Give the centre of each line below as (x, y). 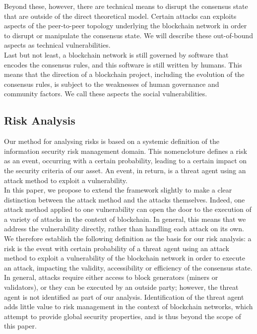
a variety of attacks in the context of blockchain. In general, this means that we (125, 219)
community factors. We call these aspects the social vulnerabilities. (106, 94)
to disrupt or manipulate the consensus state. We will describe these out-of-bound (128, 35)
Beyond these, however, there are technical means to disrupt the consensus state (126, 6)
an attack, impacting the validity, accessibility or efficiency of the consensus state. (128, 267)
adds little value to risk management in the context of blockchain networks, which (128, 306)
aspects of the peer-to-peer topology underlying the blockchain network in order (126, 26)
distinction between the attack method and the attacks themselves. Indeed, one (125, 199)
